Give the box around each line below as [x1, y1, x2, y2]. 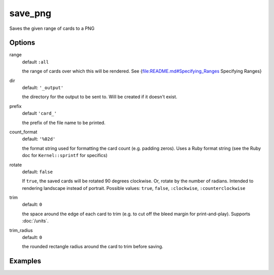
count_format [9, 129, 38, 135]
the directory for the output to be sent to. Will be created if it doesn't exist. [22, 94, 178, 100]
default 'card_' [22, 110, 57, 116]
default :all [22, 59, 49, 65]
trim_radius [9, 227, 33, 233]
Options [9, 38, 36, 47]
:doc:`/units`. [22, 218, 49, 224]
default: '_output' [22, 85, 63, 91]
